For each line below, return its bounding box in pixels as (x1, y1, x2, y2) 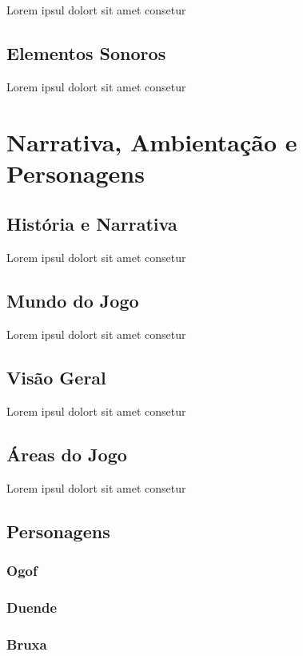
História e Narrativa (6, 211, 177, 236)
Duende (6, 597, 58, 617)
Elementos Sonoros (6, 40, 166, 65)
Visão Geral (6, 364, 106, 389)
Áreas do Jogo (6, 441, 127, 466)
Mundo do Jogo (6, 288, 139, 313)
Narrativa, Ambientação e (6, 125, 297, 158)
